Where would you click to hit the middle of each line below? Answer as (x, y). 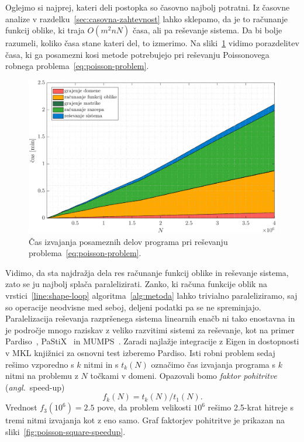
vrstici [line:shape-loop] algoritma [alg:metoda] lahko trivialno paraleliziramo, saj (151, 296)
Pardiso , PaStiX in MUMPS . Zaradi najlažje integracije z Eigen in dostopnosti (152, 341)
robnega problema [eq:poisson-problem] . (77, 66)
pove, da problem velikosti (144, 407)
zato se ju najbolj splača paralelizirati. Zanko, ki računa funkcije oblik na (136, 284)
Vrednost (21, 407)
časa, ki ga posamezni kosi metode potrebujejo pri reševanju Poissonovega (137, 54)
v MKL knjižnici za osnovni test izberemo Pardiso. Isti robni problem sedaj (140, 353)
